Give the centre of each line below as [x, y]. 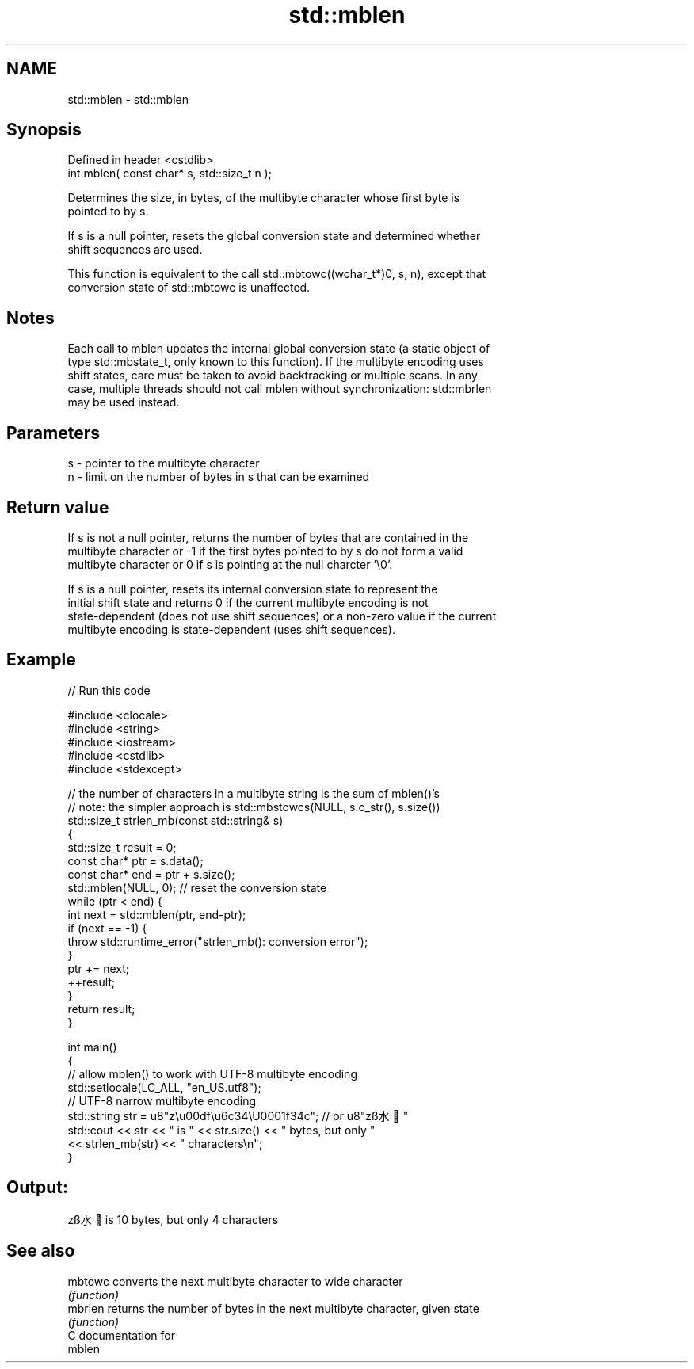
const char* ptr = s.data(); [135, 860]
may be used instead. [124, 402]
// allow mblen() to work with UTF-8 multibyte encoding [212, 1073]
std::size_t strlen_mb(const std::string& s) [175, 820]
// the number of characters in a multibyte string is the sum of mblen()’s [254, 793]
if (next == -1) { [107, 928]
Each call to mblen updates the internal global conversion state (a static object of [279, 349]
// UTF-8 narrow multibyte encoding [162, 1100]
